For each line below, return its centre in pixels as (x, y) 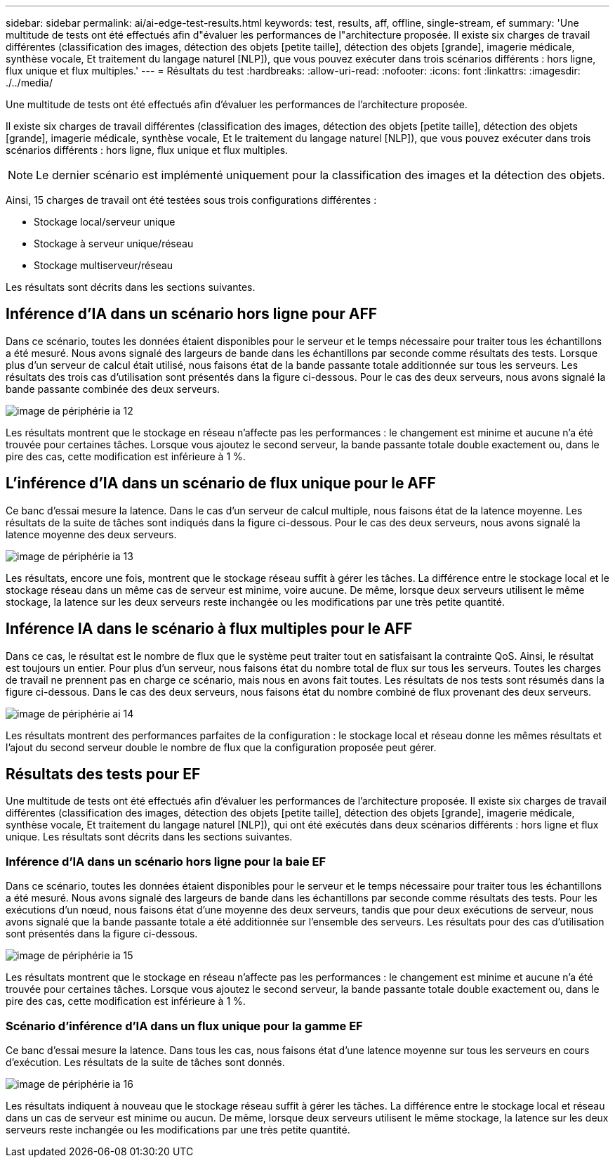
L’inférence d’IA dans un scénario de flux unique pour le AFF (221, 483)
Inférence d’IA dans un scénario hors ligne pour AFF (192, 314)
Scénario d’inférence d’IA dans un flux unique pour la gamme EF (184, 1026)
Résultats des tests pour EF (103, 774)
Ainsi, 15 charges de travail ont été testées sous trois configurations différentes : (191, 200)
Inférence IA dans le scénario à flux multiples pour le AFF (209, 629)
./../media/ (29, 83)
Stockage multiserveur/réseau (104, 265)
